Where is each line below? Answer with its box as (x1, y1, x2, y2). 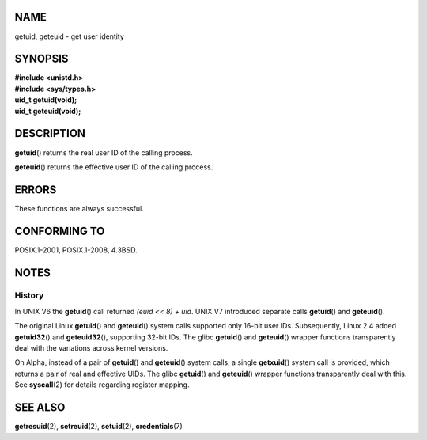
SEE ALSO (14, 400, 66, 415)
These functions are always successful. (14, 203, 144, 213)
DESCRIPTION (14, 127, 86, 140)
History (14, 290, 44, 301)
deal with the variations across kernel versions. (14, 343, 168, 353)
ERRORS (14, 183, 57, 196)
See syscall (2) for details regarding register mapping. (14, 380, 190, 389)
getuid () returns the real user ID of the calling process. (14, 147, 193, 157)
